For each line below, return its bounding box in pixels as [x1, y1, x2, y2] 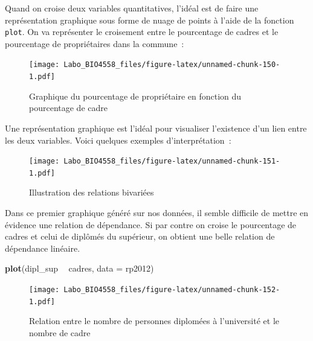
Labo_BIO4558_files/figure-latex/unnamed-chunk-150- [63, 60, 280, 69]
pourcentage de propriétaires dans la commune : [5, 37, 184, 49]
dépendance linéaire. [5, 241, 80, 254]
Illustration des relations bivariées [29, 186, 154, 199]
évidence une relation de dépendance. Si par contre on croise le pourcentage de [5, 218, 297, 231]
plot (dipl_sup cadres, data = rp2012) [5, 262, 154, 275]
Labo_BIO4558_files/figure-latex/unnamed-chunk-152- [63, 285, 280, 294]
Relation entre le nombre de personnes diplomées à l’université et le [29, 314, 280, 327]
